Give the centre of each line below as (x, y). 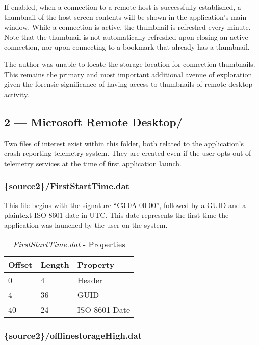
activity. (17, 94)
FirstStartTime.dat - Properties (69, 244)
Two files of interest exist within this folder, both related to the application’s (124, 143)
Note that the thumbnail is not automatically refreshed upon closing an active (126, 37)
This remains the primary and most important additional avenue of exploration (128, 74)
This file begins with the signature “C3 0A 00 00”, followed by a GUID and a (125, 205)
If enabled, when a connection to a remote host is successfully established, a (123, 7)
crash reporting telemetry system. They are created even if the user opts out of (128, 153)
